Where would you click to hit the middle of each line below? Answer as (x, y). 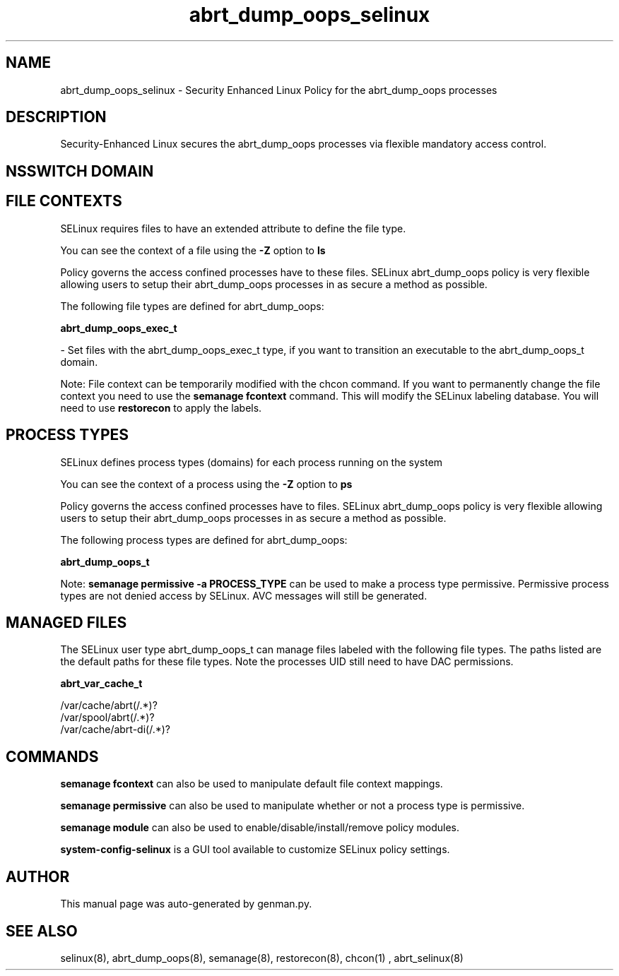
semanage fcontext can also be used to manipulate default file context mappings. (252, 784)
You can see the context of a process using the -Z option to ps (206, 484)
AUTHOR (38, 876)
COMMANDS (52, 756)
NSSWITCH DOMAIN (80, 171)
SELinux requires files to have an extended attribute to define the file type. (233, 228)
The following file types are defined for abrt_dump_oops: (192, 306)
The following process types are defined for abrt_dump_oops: (204, 540)
